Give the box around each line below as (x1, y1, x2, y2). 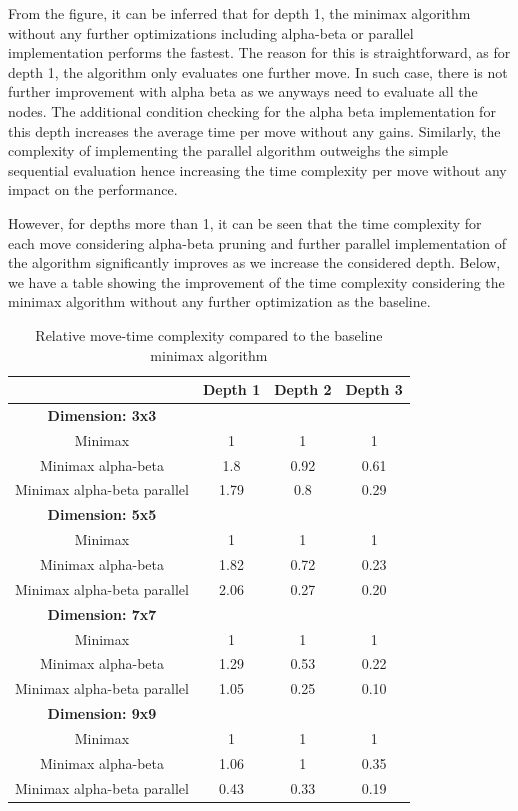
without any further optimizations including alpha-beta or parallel (8, 22, 414, 43)
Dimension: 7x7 (47, 603, 157, 624)
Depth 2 (274, 379, 332, 400)
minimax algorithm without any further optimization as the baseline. (8, 291, 431, 312)
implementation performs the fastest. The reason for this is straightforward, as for (8, 42, 511, 63)
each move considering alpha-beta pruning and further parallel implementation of (8, 232, 507, 253)
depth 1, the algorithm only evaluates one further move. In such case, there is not (8, 61, 508, 82)
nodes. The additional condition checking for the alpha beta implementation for (8, 100, 496, 121)
